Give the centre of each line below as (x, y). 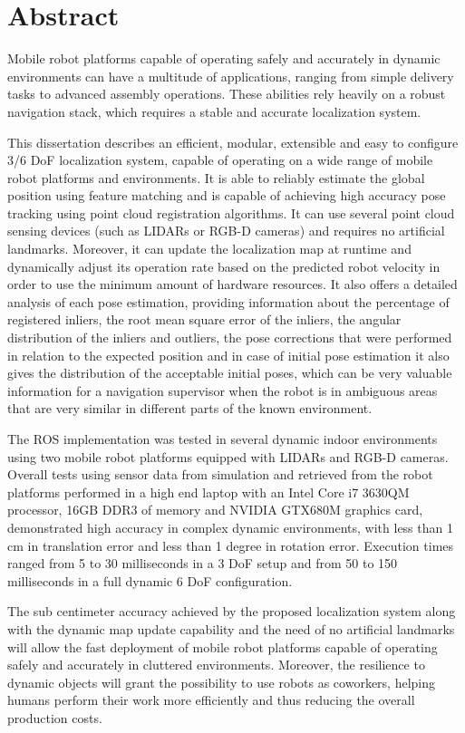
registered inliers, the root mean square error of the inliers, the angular (204, 319)
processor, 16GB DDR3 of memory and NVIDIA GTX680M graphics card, (215, 510)
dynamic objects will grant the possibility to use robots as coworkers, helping (222, 682)
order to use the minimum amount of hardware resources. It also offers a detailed (232, 284)
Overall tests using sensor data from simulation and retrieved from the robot (220, 474)
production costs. (55, 717)
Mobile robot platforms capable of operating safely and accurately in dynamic (224, 58)
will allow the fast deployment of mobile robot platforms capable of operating (223, 646)
